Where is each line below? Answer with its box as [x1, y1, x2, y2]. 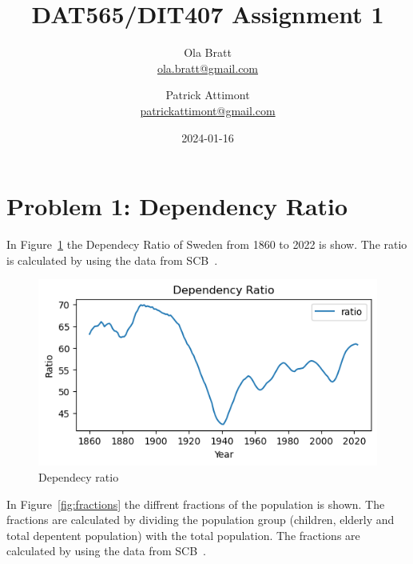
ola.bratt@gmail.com [157, 59, 259, 76]
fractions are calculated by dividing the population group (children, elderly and [6, 511, 395, 528]
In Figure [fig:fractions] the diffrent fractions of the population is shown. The [6, 495, 385, 512]
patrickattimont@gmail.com [140, 102, 276, 118]
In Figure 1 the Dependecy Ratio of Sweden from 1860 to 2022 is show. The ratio [6, 236, 407, 253]
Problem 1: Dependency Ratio [6, 190, 348, 222]
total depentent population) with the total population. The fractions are [6, 526, 360, 543]
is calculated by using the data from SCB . [6, 251, 218, 268]
